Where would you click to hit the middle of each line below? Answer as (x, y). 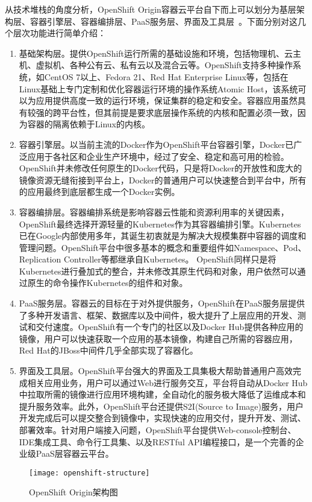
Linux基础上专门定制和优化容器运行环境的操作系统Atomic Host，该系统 (158, 88)
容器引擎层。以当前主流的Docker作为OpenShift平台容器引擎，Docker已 (156, 144)
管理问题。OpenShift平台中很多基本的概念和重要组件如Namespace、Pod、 (163, 247)
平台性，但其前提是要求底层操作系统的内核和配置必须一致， (179, 112)
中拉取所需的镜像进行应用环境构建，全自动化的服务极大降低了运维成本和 (162, 394)
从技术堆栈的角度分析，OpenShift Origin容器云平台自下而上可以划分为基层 (151, 9)
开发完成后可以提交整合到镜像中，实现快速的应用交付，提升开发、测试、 (162, 418)
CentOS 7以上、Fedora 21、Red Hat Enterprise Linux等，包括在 (166, 76)
